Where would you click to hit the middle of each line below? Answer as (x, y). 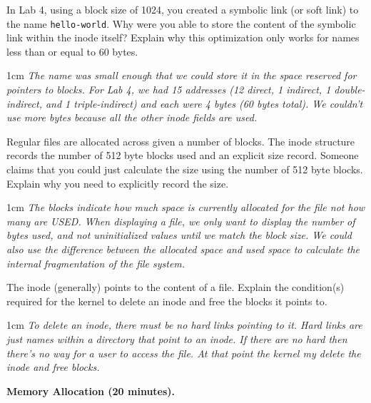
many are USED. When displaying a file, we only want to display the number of (181, 221)
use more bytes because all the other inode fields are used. (132, 117)
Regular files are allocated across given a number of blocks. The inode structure (181, 141)
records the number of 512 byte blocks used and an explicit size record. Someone (183, 155)
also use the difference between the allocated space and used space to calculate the (183, 249)
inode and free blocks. (53, 367)
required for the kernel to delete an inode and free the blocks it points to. (167, 301)
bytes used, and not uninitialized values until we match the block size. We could (179, 235)
